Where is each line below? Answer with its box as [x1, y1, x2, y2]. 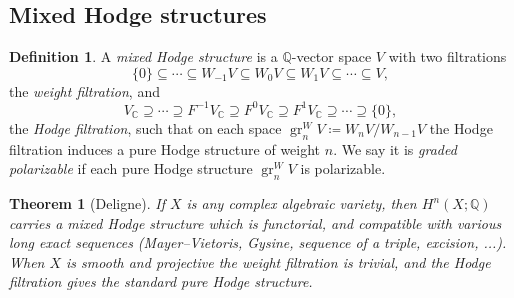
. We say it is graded [333, 138, 457, 159]
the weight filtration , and [9, 80, 160, 101]
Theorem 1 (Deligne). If [9, 193, 165, 214]
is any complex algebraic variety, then [186, 193, 417, 214]
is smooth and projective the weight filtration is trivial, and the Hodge [66, 251, 491, 272]
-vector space [291, 46, 372, 67]
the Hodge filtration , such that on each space [9, 117, 282, 138]
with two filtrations [388, 46, 507, 67]
